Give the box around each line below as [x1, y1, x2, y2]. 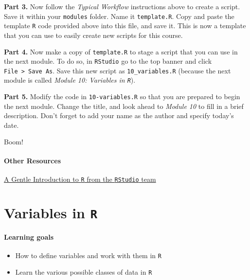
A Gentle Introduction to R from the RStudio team [4, 174, 156, 184]
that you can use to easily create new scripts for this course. [4, 30, 183, 40]
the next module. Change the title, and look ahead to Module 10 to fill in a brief [4, 101, 244, 111]
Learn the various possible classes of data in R [15, 266, 152, 277]
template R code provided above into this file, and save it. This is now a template [4, 20, 246, 31]
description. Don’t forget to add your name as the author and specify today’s [4, 110, 234, 121]
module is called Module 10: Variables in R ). [4, 75, 136, 85]
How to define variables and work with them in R [15, 250, 161, 260]
